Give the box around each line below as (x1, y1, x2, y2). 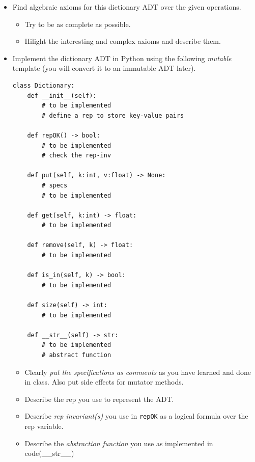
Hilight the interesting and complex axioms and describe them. (24, 36, 221, 46)
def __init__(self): (27, 92, 97, 99)
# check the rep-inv (42, 152, 111, 159)
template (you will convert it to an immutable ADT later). (12, 63, 196, 73)
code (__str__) (24, 448, 74, 458)
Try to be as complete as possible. (24, 18, 131, 29)
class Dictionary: (12, 81, 75, 89)
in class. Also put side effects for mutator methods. (24, 376, 184, 387)
